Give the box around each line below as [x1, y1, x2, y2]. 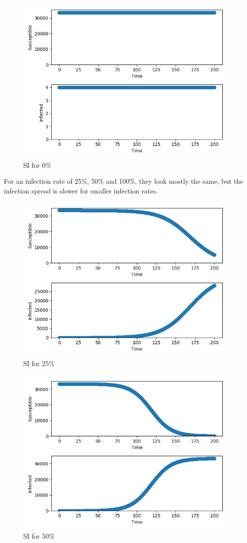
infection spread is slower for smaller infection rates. [4, 185, 158, 195]
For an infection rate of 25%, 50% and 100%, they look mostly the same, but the [4, 176, 244, 186]
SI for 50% [23, 531, 55, 541]
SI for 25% [23, 358, 55, 368]
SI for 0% [23, 160, 51, 170]
